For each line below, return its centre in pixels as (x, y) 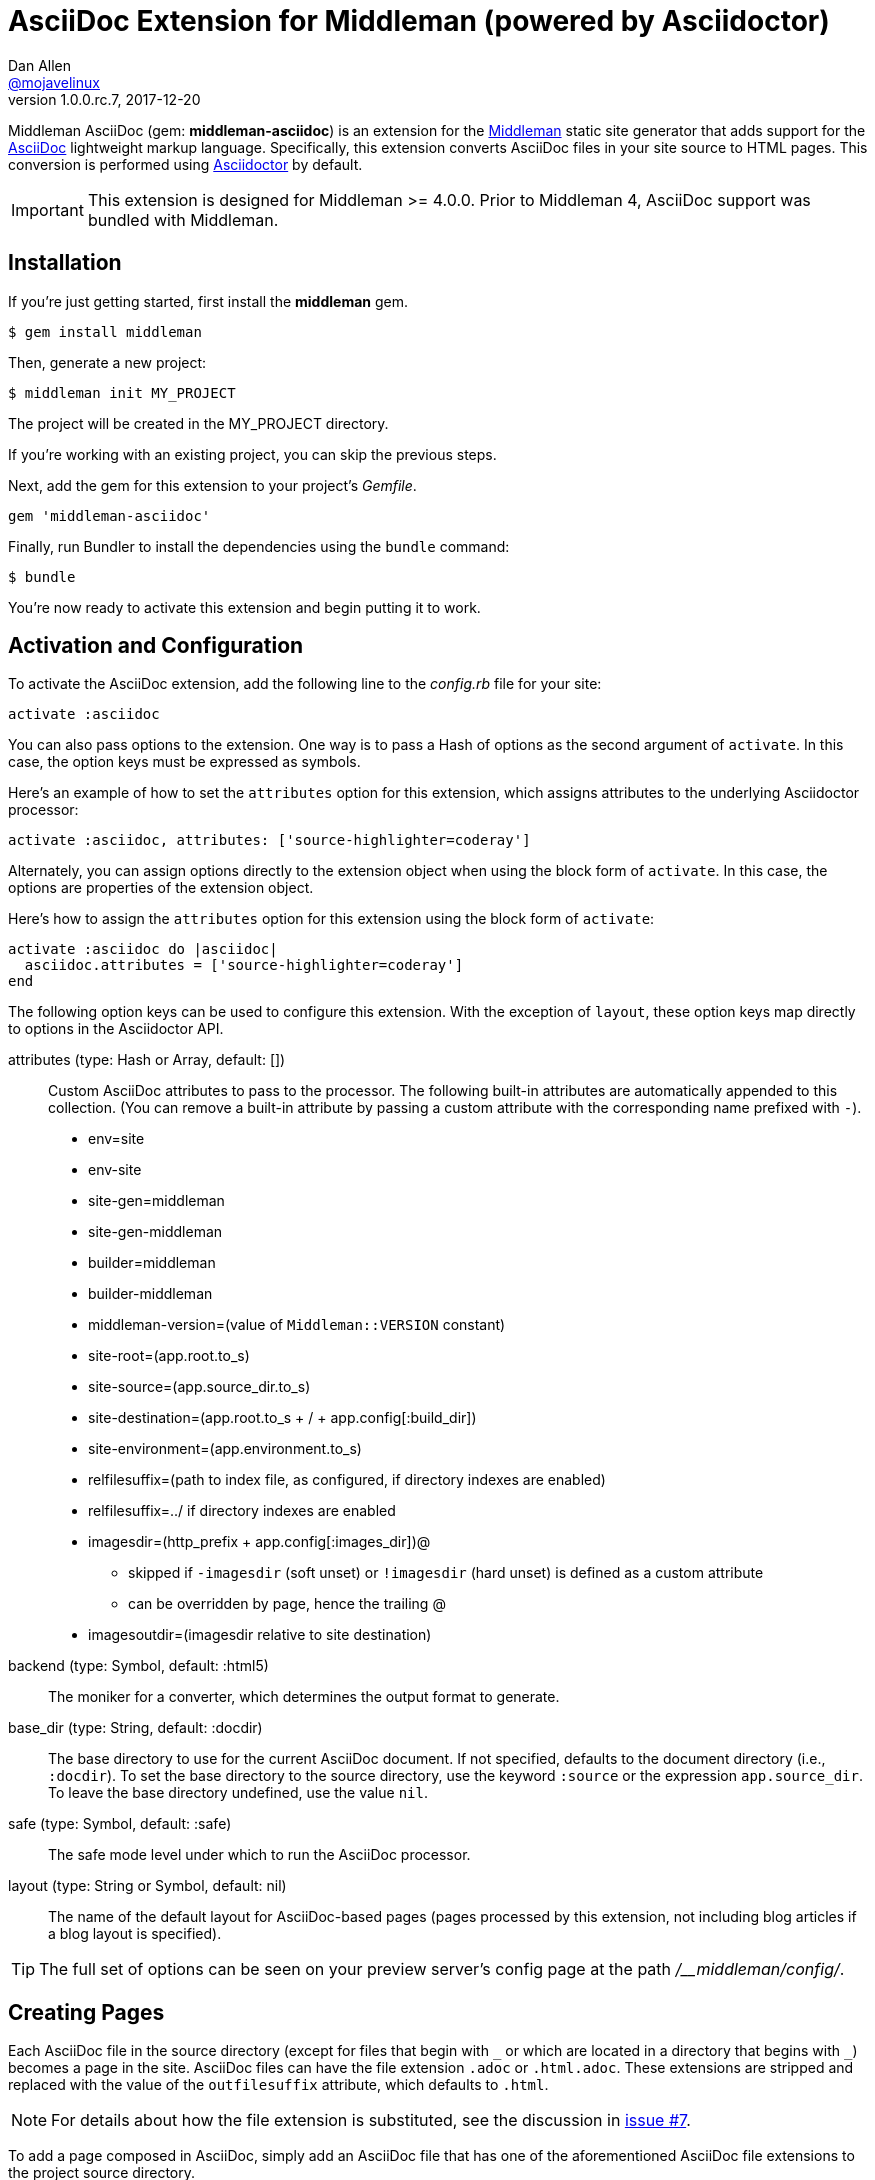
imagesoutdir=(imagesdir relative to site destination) (260, 1635)
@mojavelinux (54, 82)
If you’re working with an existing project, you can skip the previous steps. (252, 454)
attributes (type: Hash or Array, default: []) (147, 1060)
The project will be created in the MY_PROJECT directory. (198, 423)
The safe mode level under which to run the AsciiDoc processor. (259, 1855)
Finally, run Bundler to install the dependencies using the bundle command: (259, 546)
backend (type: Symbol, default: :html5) (138, 1666)
